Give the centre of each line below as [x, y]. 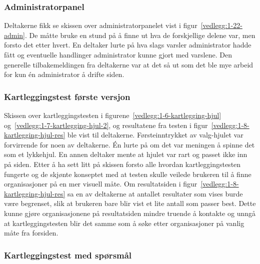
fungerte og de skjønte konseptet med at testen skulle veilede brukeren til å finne [128, 174]
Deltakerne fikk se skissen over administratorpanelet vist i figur [101, 25]
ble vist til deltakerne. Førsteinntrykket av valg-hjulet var [155, 135]
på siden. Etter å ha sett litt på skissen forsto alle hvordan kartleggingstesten [122, 164]
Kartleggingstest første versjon [67, 96]
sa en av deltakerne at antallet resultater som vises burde [155, 193]
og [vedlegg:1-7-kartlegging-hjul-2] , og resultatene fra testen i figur [106, 125]
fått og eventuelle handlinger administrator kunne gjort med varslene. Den [118, 54]
